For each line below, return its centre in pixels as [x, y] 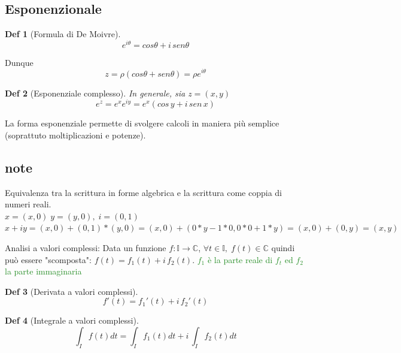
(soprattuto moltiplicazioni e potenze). [75, 135]
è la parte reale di [240, 259]
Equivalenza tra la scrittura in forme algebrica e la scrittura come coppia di [144, 192]
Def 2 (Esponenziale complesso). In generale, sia [95, 93]
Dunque [19, 62]
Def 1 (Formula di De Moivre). [63, 34]
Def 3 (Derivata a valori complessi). [72, 291]
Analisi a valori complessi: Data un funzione [86, 247]
